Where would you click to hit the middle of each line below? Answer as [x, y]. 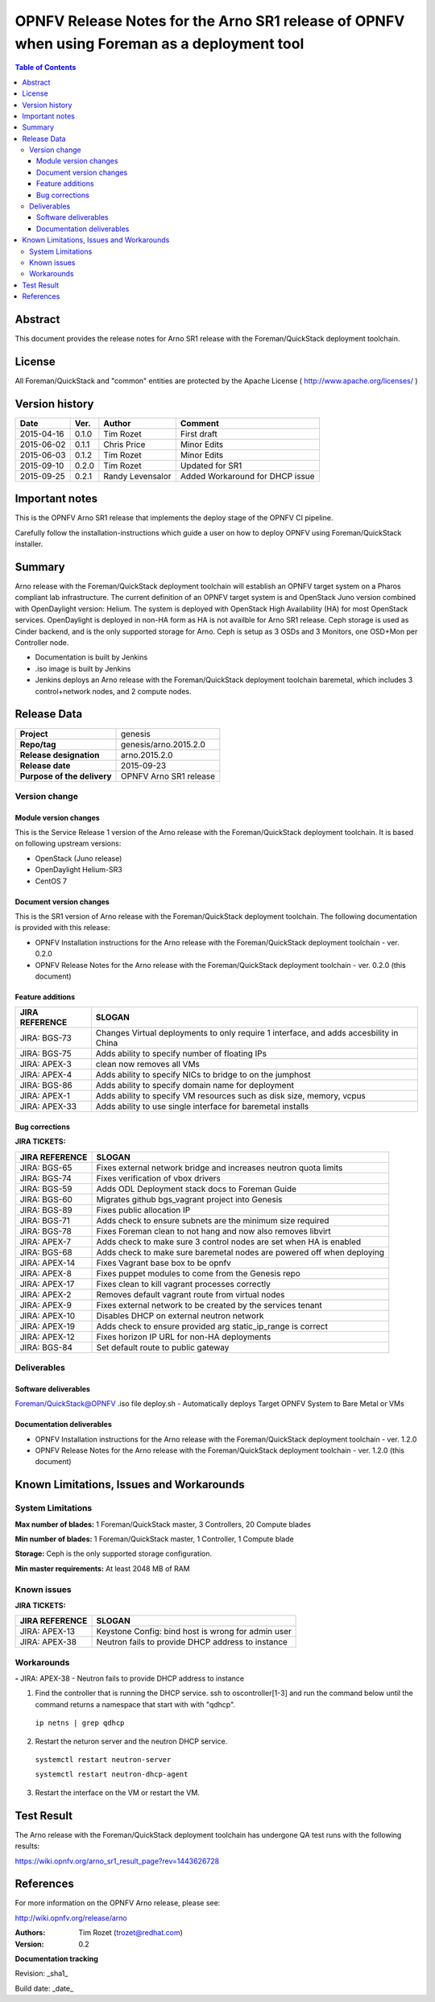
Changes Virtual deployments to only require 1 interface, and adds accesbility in [247, 1033]
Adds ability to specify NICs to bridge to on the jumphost [203, 1075]
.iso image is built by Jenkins [83, 668]
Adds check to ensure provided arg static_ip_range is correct [212, 1326]
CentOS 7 [51, 881]
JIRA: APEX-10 [48, 1315]
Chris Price [124, 445]
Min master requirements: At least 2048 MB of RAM [102, 1568]
